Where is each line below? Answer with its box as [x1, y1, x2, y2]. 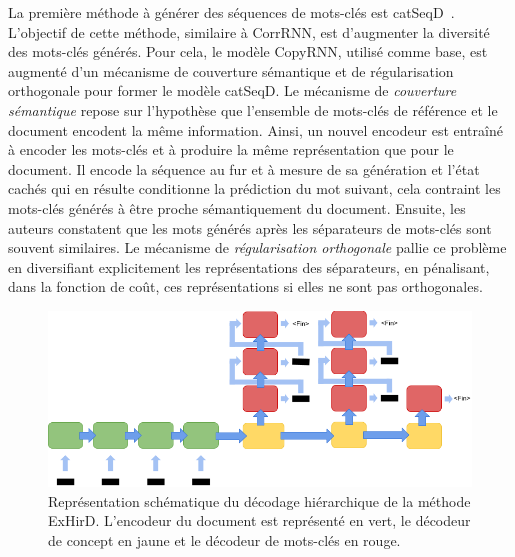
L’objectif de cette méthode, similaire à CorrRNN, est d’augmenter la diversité [8, 21, 490, 42]
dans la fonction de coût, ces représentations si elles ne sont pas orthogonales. [8, 276, 483, 297]
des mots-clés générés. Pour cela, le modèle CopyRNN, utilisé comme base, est [8, 41, 488, 62]
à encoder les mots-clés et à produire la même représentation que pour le [8, 139, 454, 160]
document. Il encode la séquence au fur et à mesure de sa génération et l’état [8, 158, 480, 179]
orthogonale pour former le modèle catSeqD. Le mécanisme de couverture [8, 80, 457, 101]
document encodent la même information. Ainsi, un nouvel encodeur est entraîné [8, 119, 503, 140]
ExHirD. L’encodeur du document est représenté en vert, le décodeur [48, 510, 471, 531]
